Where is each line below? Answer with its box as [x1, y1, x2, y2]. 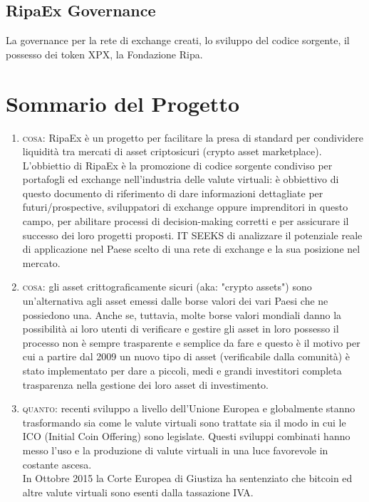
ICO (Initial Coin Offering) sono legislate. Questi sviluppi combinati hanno [22, 429, 350, 444]
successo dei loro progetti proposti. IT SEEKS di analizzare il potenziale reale [22, 227, 363, 242]
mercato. [22, 255, 61, 270]
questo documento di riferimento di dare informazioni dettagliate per [22, 185, 323, 200]
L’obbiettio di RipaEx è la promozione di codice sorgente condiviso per [22, 157, 333, 172]
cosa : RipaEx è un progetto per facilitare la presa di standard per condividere [22, 130, 363, 145]
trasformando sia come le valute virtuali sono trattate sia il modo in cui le [22, 414, 346, 429]
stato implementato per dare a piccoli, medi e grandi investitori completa [22, 363, 342, 378]
